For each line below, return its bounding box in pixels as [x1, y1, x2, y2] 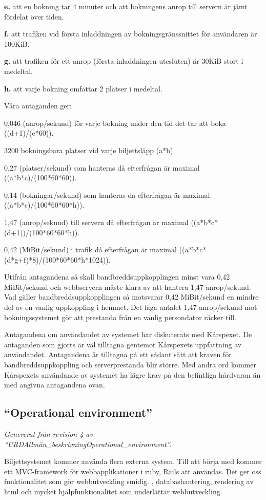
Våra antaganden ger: [4, 100, 72, 111]
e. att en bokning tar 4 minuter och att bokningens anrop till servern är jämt [4, 1, 248, 11]
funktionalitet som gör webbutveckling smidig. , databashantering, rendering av [4, 476, 254, 487]
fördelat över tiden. [4, 11, 64, 22]
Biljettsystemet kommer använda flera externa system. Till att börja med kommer [4, 456, 262, 467]
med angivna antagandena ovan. [4, 379, 105, 390]
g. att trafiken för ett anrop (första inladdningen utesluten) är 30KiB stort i [4, 55, 243, 66]
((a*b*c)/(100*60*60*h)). [4, 199, 85, 210]
